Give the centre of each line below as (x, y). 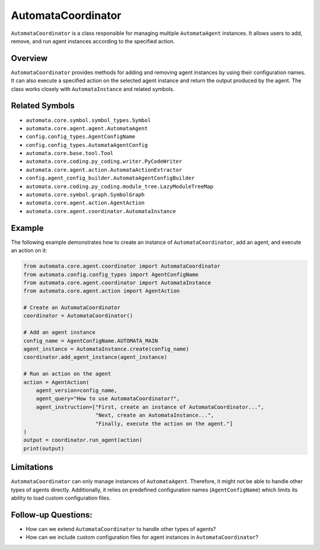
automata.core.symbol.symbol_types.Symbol (88, 120)
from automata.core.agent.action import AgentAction (102, 291)
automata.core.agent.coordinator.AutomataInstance (101, 211)
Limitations (32, 467)
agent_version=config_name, (77, 390)
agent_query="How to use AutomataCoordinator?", (108, 399)
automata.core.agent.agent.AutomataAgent (87, 128)
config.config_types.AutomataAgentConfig (87, 145)
